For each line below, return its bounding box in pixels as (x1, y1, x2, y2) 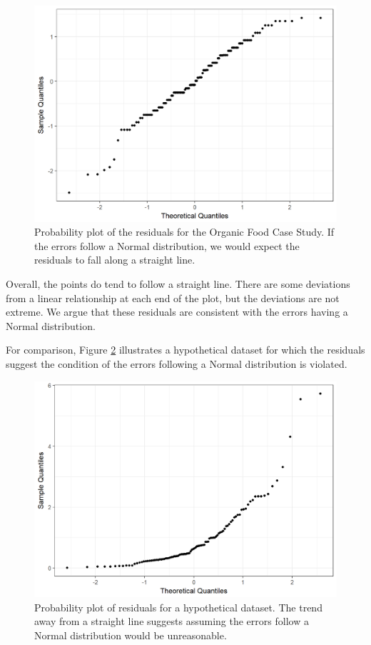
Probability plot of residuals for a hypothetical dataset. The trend (34, 599, 322, 614)
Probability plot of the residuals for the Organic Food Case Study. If (34, 224, 335, 239)
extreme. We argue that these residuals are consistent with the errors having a (6, 304, 348, 319)
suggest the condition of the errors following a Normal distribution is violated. (6, 356, 347, 371)
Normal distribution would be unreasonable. (34, 628, 227, 643)
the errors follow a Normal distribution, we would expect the (34, 238, 300, 253)
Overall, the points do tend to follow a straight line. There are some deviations (6, 276, 350, 291)
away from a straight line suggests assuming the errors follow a (34, 614, 309, 629)
